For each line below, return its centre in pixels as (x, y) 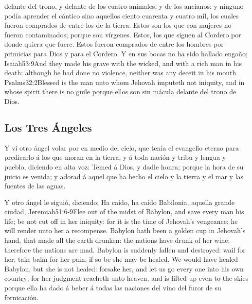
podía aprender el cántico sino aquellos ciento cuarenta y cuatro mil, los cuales (122, 15)
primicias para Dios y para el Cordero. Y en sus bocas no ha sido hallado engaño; (126, 53)
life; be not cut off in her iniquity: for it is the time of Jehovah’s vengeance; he (121, 221)
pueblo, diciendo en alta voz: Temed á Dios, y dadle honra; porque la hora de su (124, 166)
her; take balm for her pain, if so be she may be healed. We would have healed (121, 259)
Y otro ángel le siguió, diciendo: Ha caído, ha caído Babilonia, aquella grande (120, 202)
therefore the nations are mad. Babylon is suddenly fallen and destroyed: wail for (125, 249)
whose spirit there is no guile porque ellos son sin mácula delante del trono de (120, 92)
